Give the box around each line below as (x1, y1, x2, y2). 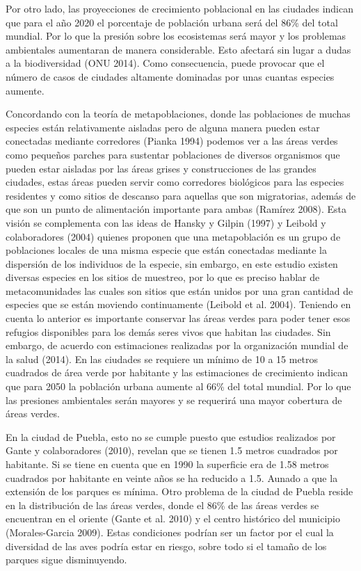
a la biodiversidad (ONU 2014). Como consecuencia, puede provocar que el (6, 56, 325, 70)
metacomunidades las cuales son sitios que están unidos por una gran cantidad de (6, 283, 353, 298)
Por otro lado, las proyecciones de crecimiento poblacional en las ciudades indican (6, 1, 353, 15)
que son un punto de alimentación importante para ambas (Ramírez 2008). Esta (6, 202, 346, 216)
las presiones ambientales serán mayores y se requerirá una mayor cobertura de (6, 392, 342, 407)
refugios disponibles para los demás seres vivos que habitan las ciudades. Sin (6, 324, 331, 339)
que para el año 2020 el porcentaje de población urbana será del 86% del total (6, 15, 338, 29)
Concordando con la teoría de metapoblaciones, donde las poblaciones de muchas (6, 106, 351, 121)
